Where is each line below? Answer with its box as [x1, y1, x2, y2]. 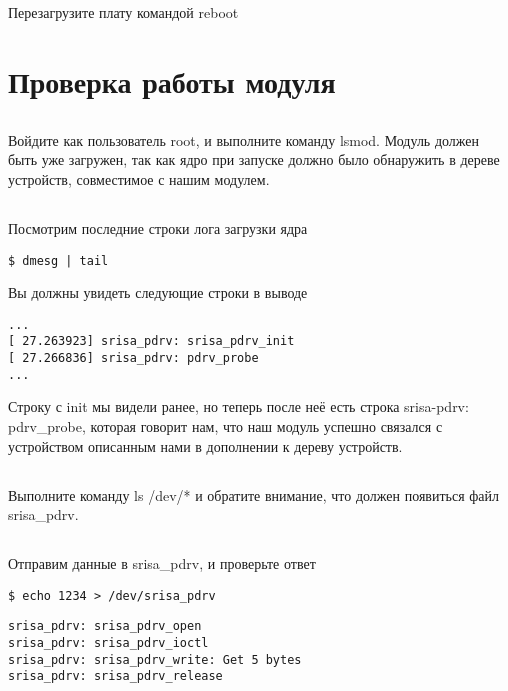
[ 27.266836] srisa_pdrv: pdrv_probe [8, 351, 259, 366]
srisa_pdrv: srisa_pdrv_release [8, 669, 223, 684]
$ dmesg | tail [8, 253, 109, 268]
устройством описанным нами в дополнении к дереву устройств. [8, 435, 403, 456]
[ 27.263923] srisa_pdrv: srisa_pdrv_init [8, 334, 295, 349]
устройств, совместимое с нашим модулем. [8, 168, 270, 189]
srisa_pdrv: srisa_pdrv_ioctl [8, 636, 209, 651]
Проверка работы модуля [8, 61, 336, 102]
